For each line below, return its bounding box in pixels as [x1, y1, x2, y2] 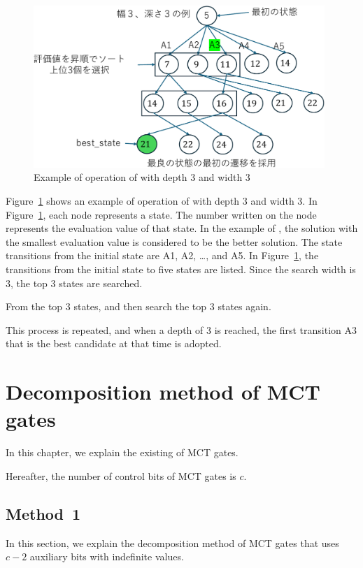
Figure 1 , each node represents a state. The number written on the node [6, 207, 317, 221]
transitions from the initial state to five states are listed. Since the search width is [6, 261, 356, 276]
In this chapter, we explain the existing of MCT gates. [6, 445, 239, 460]
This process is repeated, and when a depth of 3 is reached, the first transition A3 [6, 322, 357, 337]
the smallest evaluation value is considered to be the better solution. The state [6, 234, 343, 249]
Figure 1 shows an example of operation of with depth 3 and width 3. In [6, 194, 318, 207]
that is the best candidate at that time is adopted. [6, 336, 222, 351]
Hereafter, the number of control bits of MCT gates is [6, 468, 236, 483]
